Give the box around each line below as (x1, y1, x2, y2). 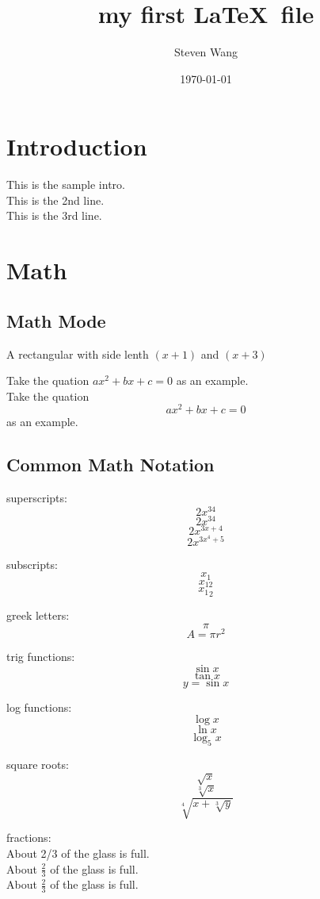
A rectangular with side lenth (6, 345, 149, 362)
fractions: (6, 829, 51, 846)
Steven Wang (173, 44, 238, 60)
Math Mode (6, 308, 106, 332)
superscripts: (6, 490, 67, 506)
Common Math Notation (6, 452, 215, 477)
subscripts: (6, 555, 58, 572)
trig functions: (6, 648, 75, 665)
